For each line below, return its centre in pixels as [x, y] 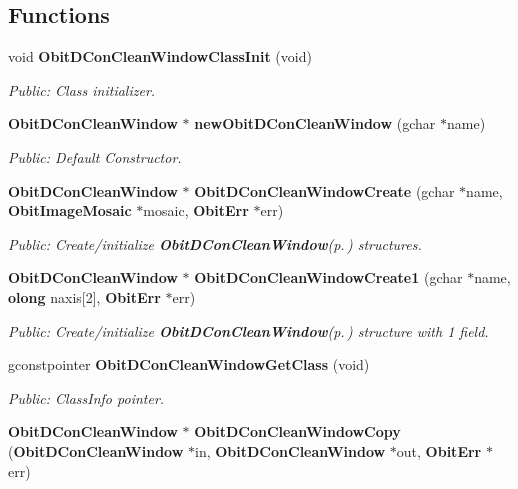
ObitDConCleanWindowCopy [297, 431]
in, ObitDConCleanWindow [290, 450]
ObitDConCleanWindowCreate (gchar [324, 190]
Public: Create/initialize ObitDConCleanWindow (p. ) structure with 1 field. [248, 330]
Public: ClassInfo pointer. [86, 397]
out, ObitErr [439, 450]
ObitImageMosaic [70, 210]
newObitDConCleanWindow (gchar [315, 123]
